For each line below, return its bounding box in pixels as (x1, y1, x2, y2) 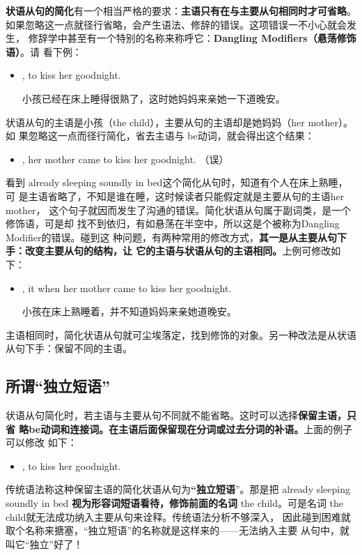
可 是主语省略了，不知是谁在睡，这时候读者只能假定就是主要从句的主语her (6, 188, 345, 203)
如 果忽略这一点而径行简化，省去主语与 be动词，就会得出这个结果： (6, 128, 315, 143)
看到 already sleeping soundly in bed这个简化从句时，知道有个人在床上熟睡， (6, 175, 348, 190)
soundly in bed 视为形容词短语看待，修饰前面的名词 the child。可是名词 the (6, 496, 344, 510)
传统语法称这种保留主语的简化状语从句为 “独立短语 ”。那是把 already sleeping (6, 482, 351, 496)
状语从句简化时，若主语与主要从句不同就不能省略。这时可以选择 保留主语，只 (6, 408, 356, 423)
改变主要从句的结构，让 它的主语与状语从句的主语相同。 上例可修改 (24, 243, 331, 258)
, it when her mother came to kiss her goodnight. (22, 280, 232, 295)
